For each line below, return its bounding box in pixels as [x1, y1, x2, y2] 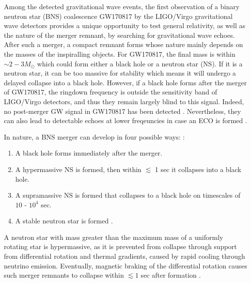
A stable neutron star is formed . [15, 216, 113, 226]
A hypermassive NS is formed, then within [15, 164, 141, 174]
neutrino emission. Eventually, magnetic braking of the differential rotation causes [4, 260, 247, 270]
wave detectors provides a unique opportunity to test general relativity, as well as [4, 20, 245, 31]
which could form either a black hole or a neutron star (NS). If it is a [37, 58, 243, 68]
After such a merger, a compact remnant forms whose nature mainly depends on [4, 39, 243, 49]
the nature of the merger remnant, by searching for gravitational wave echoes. [4, 30, 235, 40]
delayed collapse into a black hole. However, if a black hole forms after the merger [4, 77, 247, 87]
